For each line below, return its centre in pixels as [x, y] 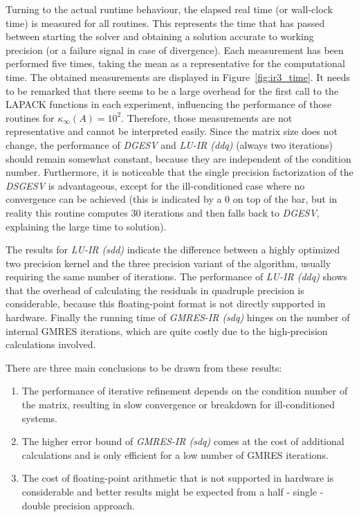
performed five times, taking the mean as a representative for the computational [175, 63]
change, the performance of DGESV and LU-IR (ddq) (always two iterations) [169, 144]
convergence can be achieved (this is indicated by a [114, 199]
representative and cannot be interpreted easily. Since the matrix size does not [172, 131]
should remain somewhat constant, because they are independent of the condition [178, 158]
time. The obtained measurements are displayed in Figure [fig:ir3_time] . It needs [178, 76]
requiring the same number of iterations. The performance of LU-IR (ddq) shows [177, 276]
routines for [30, 117]
